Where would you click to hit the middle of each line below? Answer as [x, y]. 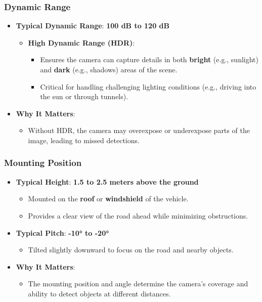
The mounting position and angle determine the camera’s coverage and [138, 284]
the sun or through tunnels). [84, 96]
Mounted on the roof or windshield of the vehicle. [108, 199]
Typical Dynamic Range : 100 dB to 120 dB [93, 26]
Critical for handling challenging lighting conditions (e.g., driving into [148, 86]
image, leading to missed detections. [84, 140]
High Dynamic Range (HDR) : [81, 42]
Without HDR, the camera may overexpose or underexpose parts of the [139, 130]
